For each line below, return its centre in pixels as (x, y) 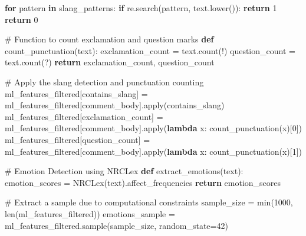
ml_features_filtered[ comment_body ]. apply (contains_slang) (115, 105)
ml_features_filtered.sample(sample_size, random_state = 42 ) (116, 225)
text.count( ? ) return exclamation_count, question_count (110, 62)
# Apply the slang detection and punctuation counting (104, 82)
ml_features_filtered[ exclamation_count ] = (84, 116)
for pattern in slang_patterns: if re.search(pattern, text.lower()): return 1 (141, 8)
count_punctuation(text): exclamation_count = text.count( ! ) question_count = (150, 50)
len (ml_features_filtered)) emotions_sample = (90, 213)
